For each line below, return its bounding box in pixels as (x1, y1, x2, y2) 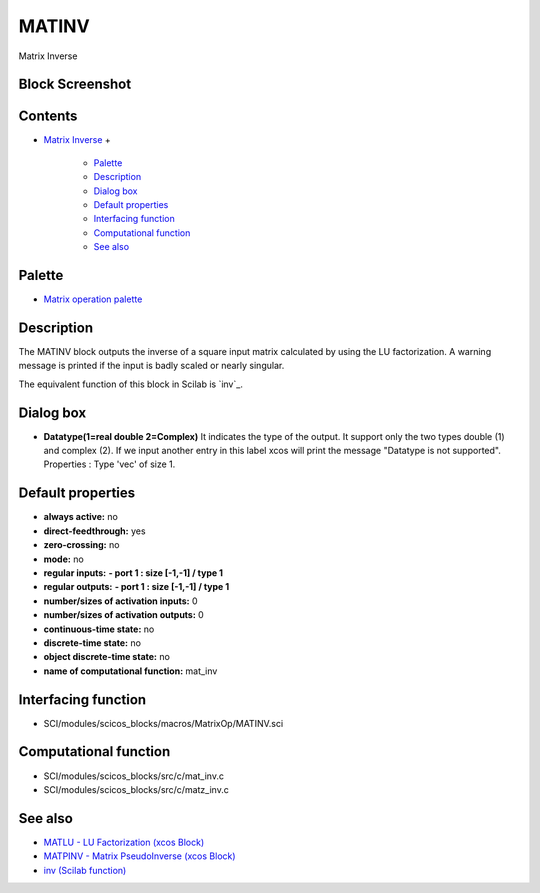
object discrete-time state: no (43, 651, 170, 663)
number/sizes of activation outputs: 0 (43, 609, 204, 621)
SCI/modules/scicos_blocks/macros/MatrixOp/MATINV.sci (43, 717, 284, 729)
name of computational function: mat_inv (43, 665, 218, 677)
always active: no (43, 511, 119, 523)
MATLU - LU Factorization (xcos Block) (43, 836, 205, 848)
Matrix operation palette (43, 293, 143, 305)
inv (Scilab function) (43, 864, 127, 876)
